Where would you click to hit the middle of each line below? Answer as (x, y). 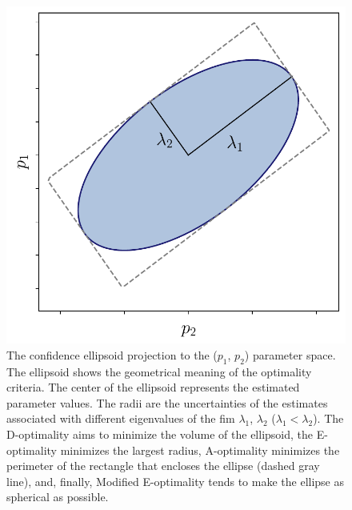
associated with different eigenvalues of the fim (121, 418)
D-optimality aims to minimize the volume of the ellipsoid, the (160, 434)
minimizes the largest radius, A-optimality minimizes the (200, 450)
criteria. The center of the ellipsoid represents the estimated (153, 387)
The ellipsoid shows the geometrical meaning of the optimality (159, 371)
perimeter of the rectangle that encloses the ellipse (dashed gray (163, 466)
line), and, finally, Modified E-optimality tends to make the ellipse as (176, 481)
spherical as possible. (58, 497)
